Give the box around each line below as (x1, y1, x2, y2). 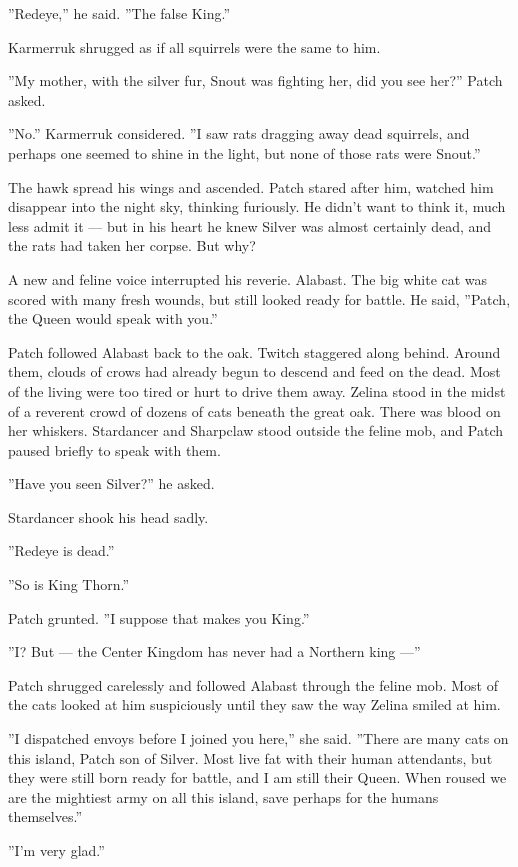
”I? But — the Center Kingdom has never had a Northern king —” (8, 641, 421, 662)
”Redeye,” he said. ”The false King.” (8, 3, 230, 23)
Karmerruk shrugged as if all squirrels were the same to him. (8, 36, 381, 57)
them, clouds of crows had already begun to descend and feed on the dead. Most (8, 361, 501, 382)
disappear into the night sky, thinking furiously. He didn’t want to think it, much (8, 196, 506, 217)
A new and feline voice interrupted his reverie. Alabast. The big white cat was (8, 268, 488, 289)
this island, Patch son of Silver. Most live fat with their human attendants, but (8, 747, 493, 768)
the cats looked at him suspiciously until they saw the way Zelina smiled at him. (8, 694, 501, 715)
